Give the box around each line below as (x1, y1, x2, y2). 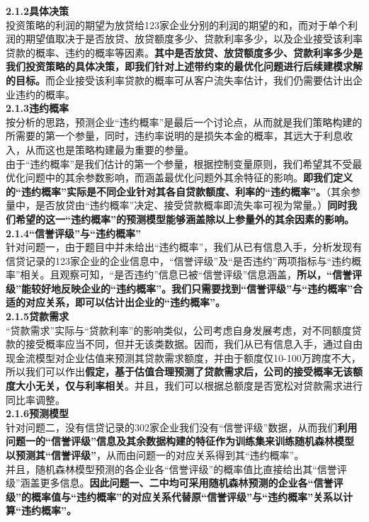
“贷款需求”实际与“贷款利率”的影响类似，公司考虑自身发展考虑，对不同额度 (6, 322, 352, 337)
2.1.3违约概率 (6, 101, 69, 115)
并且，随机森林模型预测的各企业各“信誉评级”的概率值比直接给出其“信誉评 (6, 461, 347, 476)
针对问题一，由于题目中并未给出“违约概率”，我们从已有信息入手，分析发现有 (6, 239, 363, 254)
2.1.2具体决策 (6, 4, 69, 18)
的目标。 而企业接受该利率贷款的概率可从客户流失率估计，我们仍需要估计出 (6, 72, 353, 87)
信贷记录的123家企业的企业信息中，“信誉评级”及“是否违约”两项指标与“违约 (6, 253, 352, 268)
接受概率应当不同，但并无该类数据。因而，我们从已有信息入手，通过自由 (25, 336, 363, 351)
